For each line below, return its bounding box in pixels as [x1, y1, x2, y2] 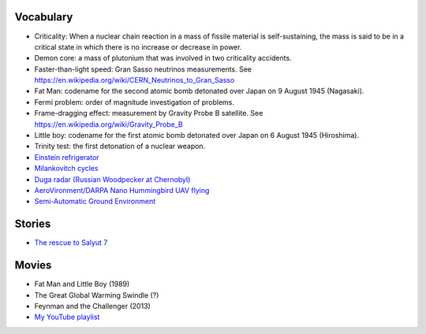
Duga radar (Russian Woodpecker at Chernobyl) [34, 174, 191, 184]
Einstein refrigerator [34, 152, 99, 161]
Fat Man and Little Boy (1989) [34, 280, 130, 289]
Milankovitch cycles [34, 164, 99, 173]
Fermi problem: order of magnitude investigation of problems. [34, 97, 235, 106]
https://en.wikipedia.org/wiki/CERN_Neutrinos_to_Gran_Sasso [34, 76, 235, 85]
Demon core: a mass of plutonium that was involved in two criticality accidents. [34, 54, 292, 63]
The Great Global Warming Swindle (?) [34, 290, 159, 299]
